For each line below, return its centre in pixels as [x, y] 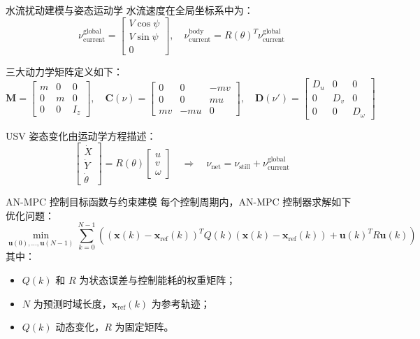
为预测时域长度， [72, 303]
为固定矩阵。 [144, 327]
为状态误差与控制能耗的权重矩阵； [158, 280]
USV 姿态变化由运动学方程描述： [81, 135]
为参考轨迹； [181, 303]
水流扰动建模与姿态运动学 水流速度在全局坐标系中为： [130, 10]
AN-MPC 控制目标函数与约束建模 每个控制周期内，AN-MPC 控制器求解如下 [179, 202]
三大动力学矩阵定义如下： [64, 71]
